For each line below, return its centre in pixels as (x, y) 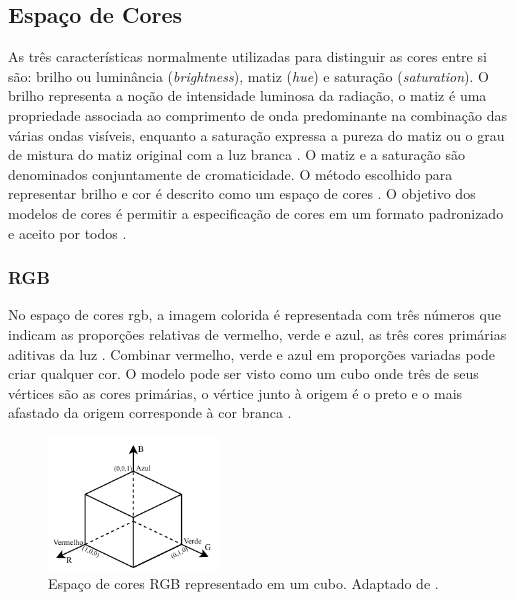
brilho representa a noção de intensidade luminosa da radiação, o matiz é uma (247, 95)
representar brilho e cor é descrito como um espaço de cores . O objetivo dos (242, 193)
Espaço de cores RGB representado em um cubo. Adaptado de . (243, 583)
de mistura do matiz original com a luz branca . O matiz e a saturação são (236, 154)
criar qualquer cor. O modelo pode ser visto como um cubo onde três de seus (243, 373)
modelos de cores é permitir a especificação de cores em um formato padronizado (256, 212)
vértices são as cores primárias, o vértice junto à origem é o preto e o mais (235, 392)
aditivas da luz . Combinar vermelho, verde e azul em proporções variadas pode (251, 353)
